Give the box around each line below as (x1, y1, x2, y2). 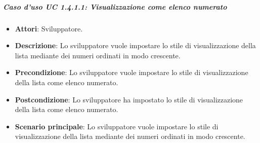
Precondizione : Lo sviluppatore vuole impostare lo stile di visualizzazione (15, 67, 248, 78)
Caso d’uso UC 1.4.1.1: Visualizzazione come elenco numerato (3, 1, 227, 12)
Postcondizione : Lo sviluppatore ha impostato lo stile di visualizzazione (15, 94, 243, 104)
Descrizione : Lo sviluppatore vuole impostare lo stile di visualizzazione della (15, 40, 256, 51)
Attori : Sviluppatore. (15, 23, 83, 33)
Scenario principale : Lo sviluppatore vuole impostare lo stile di (15, 121, 219, 131)
